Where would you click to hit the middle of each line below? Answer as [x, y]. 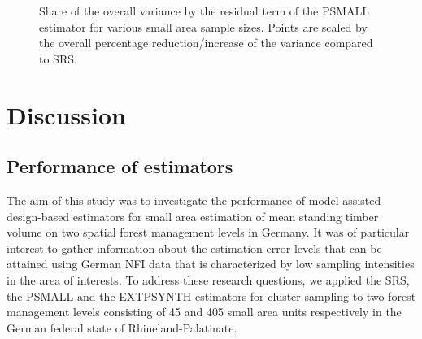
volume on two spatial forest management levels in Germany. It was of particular [208, 232]
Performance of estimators [120, 166]
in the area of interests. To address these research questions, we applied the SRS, [208, 279]
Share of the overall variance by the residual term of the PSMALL [204, 11]
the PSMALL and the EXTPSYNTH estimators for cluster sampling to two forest [211, 296]
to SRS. [58, 58]
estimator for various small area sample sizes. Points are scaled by [203, 26]
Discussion [66, 114]
